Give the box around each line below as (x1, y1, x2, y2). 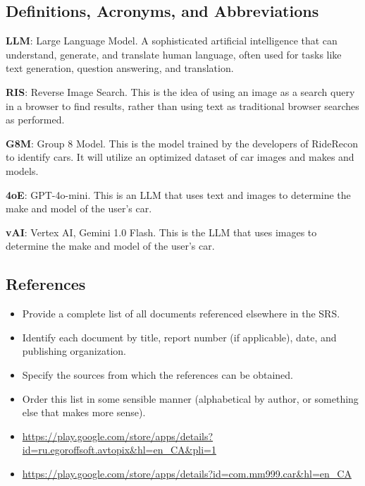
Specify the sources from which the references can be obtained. (22, 367, 293, 382)
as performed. (6, 112, 65, 127)
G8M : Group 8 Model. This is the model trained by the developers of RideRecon (6, 135, 359, 150)
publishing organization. (22, 344, 126, 358)
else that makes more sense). (22, 405, 146, 420)
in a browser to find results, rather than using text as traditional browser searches (6, 98, 359, 113)
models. (6, 163, 39, 178)
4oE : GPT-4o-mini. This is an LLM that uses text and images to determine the (6, 187, 351, 202)
